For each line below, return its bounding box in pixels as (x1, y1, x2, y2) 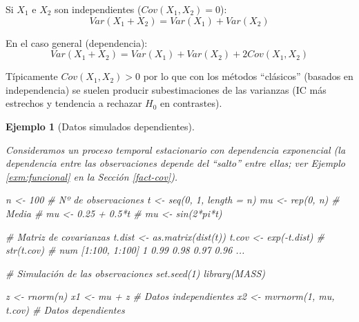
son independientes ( (55, 2, 142, 16)
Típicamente (6, 69, 58, 83)
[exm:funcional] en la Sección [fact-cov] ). (6, 169, 178, 183)
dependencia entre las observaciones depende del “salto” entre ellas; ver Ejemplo (6, 156, 345, 170)
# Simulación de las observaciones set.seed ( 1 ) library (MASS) (6, 265, 266, 280)
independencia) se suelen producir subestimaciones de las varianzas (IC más (6, 82, 327, 97)
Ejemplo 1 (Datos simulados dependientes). (6, 119, 195, 133)
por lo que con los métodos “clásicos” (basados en (143, 69, 353, 83)
